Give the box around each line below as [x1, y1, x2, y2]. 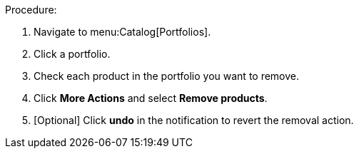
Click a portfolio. [34, 48, 111, 60]
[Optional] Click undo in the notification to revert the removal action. [34, 114, 354, 126]
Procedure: [5, 4, 57, 16]
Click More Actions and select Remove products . [34, 92, 268, 104]
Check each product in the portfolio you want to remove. [34, 70, 300, 82]
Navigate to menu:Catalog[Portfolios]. [34, 26, 211, 38]
